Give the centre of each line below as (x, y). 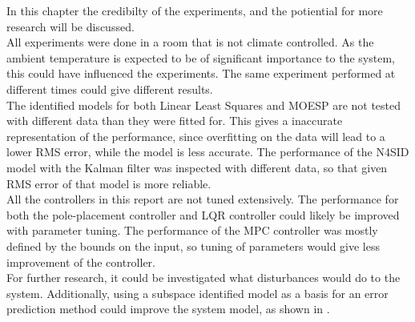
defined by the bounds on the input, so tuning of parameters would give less (193, 246)
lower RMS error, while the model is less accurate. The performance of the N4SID (208, 152)
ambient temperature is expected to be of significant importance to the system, (201, 57)
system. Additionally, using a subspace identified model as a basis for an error (197, 293)
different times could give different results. (110, 89)
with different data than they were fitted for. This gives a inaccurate (175, 121)
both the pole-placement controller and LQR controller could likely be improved (203, 214)
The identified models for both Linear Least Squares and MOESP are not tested (204, 105)
